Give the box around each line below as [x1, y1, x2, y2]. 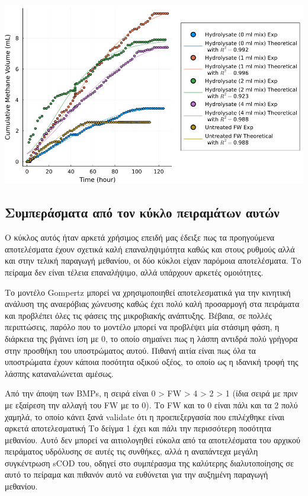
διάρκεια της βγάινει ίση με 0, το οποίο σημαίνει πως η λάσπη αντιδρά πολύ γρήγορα [5, 332, 298, 344]
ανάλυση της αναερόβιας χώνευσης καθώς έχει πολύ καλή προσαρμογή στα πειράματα [5, 297, 300, 310]
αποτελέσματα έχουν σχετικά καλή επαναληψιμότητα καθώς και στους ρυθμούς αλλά [5, 242, 295, 255]
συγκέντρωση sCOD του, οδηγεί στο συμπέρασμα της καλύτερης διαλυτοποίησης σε [5, 456, 294, 469]
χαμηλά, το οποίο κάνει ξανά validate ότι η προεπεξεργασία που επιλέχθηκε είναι [5, 410, 285, 423]
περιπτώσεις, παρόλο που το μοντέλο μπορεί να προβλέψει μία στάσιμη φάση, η [5, 321, 280, 333]
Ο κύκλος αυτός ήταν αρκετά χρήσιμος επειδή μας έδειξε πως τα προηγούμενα [5, 231, 275, 244]
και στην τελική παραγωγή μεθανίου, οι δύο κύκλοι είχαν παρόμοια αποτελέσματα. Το [5, 254, 301, 267]
